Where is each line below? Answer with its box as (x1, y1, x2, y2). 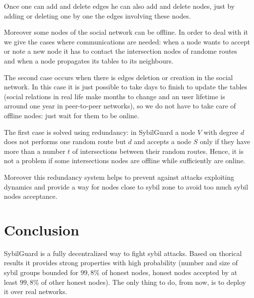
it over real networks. (4, 286, 67, 297)
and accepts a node (134, 136, 191, 147)
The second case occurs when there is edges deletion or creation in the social (4, 72, 233, 82)
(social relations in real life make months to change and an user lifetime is (4, 91, 225, 101)
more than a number (4, 146, 65, 156)
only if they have (200, 136, 250, 147)
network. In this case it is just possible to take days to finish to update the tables (4, 82, 248, 92)
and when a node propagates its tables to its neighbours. (4, 55, 173, 65)
